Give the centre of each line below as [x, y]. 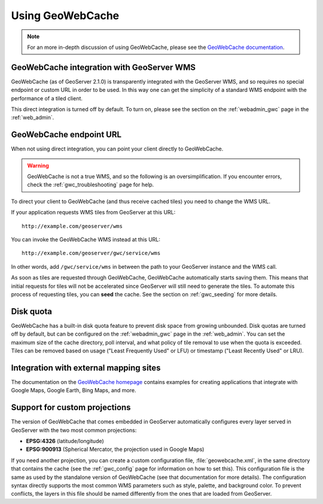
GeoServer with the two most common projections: [74, 430]
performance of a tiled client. [47, 98]
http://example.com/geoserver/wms [72, 226]
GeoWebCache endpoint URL [66, 135]
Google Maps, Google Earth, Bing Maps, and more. [74, 391]
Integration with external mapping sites [86, 368]
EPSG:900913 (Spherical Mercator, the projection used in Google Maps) [115, 449]
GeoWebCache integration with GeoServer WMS [103, 67]
